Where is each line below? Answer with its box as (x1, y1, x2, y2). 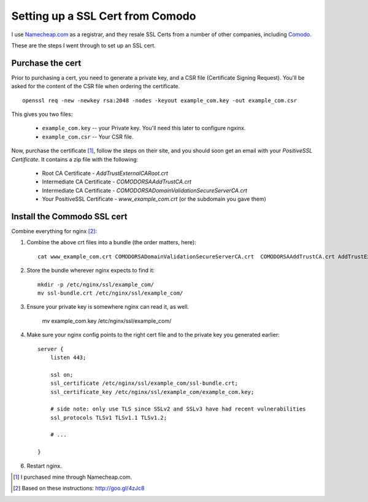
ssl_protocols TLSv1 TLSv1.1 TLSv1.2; (50, 414, 167, 421)
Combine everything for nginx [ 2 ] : (11, 228, 98, 235)
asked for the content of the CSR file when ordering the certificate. (11, 83, 180, 90)
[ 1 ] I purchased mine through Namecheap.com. (13, 473, 132, 481)
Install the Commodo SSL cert (11, 211, 128, 222)
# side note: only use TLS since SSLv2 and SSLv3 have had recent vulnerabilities (50, 406, 306, 412)
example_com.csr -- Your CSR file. (42, 133, 134, 141)
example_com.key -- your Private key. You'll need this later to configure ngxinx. (42, 125, 246, 132)
